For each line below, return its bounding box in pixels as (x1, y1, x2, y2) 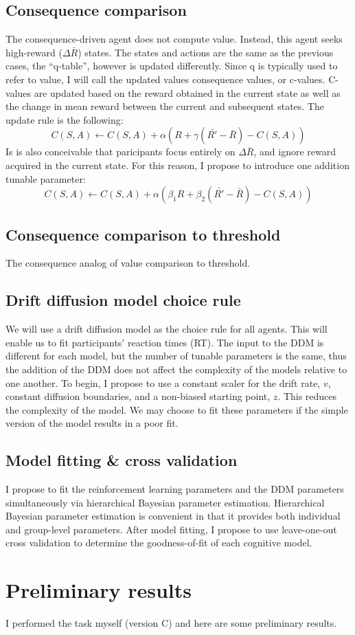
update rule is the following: (5, 112, 124, 126)
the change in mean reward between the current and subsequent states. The (5, 99, 324, 113)
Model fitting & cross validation (5, 449, 238, 471)
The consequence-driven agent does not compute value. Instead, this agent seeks (5, 32, 343, 46)
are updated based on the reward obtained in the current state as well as (34, 85, 341, 100)
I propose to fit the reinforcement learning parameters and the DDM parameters (5, 482, 344, 496)
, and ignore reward (253, 144, 336, 159)
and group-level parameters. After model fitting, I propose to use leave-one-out (5, 522, 337, 536)
